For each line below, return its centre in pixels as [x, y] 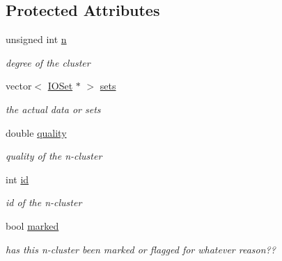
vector [19, 86]
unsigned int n [36, 39]
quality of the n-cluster [54, 156]
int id [17, 179]
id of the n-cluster [44, 202]
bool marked [32, 225]
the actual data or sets [53, 109]
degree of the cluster [48, 62]
